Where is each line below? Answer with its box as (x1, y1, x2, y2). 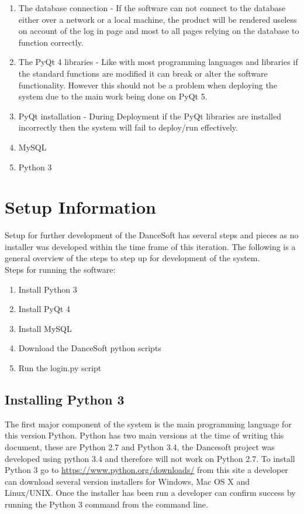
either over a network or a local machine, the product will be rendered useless (18, 13, 297, 25)
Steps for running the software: (5, 263, 116, 276)
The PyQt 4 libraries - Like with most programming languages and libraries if (18, 56, 298, 68)
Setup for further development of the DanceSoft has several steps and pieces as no (5, 229, 299, 241)
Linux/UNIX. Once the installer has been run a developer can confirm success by (5, 486, 296, 499)
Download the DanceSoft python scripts (18, 342, 161, 354)
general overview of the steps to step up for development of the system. (5, 252, 260, 264)
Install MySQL (18, 322, 72, 334)
